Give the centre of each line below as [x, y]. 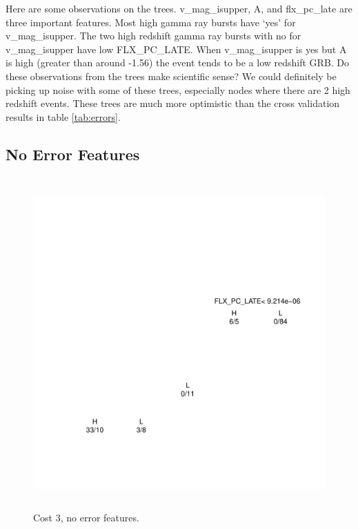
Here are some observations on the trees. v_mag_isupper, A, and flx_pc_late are [179, 8]
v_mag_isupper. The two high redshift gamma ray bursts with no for [153, 36]
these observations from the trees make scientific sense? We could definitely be [171, 76]
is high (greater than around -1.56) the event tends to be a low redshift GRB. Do [178, 62]
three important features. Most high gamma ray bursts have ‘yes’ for [151, 22]
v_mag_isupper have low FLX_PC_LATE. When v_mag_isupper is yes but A [176, 49]
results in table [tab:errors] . [63, 116]
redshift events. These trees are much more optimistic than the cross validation [173, 103]
